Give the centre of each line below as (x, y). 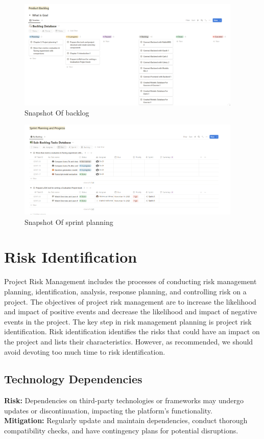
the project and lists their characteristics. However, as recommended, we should (129, 341)
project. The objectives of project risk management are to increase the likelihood (130, 301)
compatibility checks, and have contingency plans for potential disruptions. (121, 431)
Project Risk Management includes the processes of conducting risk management (130, 281)
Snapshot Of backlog (57, 112)
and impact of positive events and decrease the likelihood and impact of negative (130, 311)
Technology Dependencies (73, 379)
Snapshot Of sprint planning (69, 222)
